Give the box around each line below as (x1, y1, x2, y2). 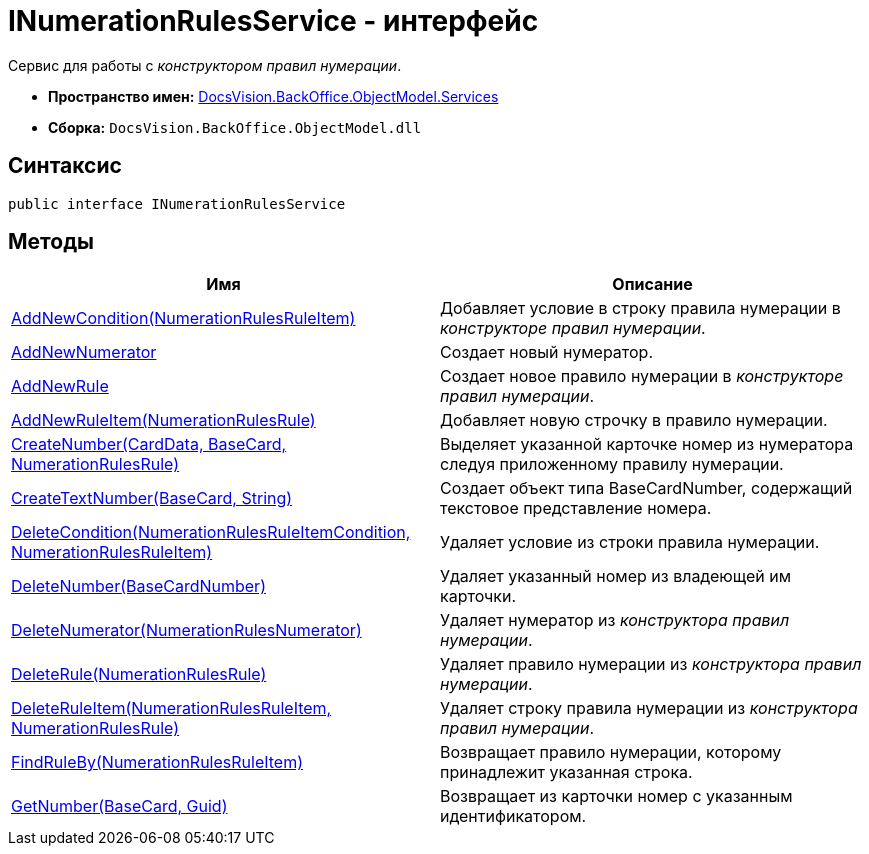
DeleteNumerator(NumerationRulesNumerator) (11, 620, 362, 641)
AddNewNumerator (11, 342, 157, 363)
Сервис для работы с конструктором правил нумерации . (8, 56, 402, 74)
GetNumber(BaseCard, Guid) (11, 796, 228, 817)
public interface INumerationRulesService (8, 195, 346, 212)
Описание (612, 274, 693, 295)
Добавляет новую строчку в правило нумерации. (440, 410, 828, 431)
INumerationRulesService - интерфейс (8, 4, 539, 38)
